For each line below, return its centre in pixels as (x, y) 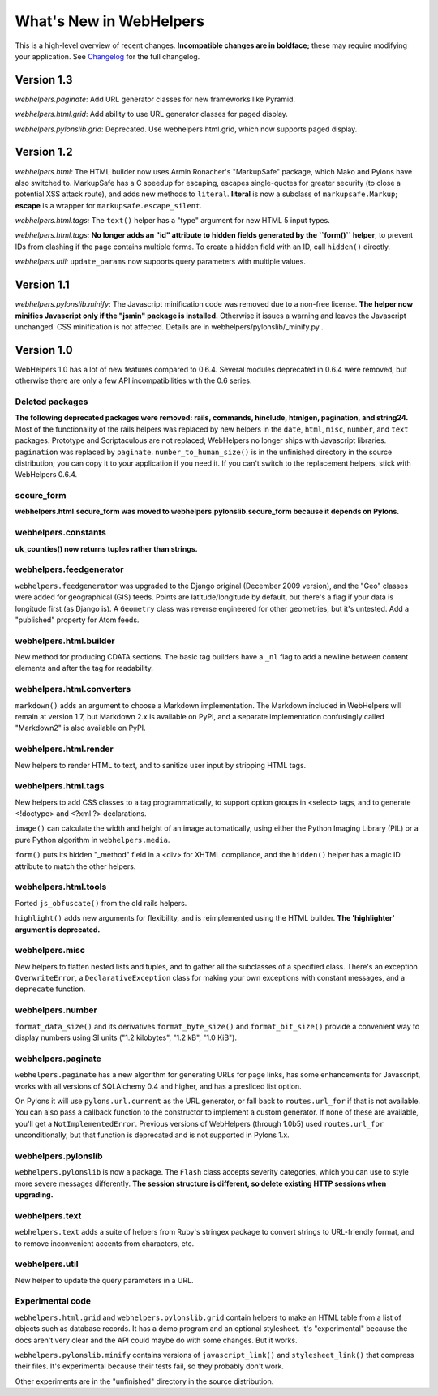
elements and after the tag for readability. (84, 668)
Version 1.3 (44, 80)
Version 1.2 (44, 152)
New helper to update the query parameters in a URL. (104, 1280)
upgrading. (34, 1195)
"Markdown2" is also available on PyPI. (80, 728)
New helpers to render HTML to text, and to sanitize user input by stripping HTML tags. (161, 765)
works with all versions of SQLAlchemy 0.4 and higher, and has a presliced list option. (158, 1086)
